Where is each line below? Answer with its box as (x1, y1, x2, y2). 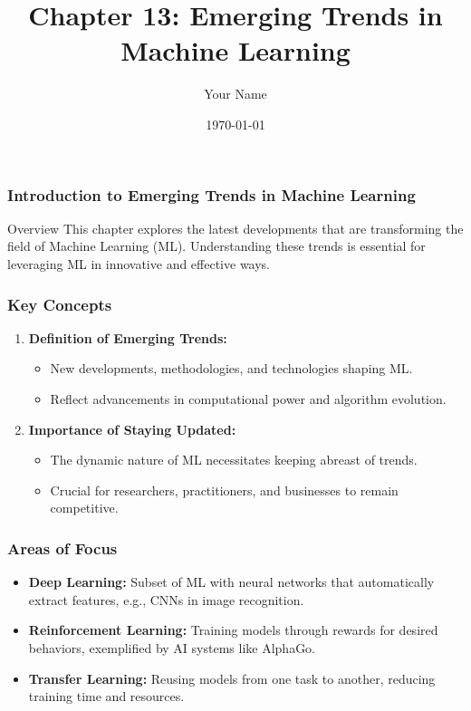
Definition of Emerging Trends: (28, 328, 227, 347)
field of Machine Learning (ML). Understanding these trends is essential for (7, 236, 426, 255)
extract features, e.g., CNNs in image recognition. (28, 590, 304, 609)
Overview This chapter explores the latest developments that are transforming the (7, 218, 464, 237)
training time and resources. (28, 687, 185, 706)
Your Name (204, 84, 267, 103)
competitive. (50, 498, 119, 517)
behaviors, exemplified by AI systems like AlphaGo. (28, 638, 316, 657)
